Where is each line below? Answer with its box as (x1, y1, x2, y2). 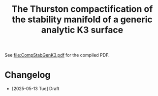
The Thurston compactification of (11, 3, 153, 15)
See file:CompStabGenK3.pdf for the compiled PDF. (4, 52, 110, 58)
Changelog (4, 69, 51, 81)
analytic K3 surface (41, 25, 124, 35)
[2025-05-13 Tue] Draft (11, 86, 60, 92)
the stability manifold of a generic (11, 14, 153, 25)
